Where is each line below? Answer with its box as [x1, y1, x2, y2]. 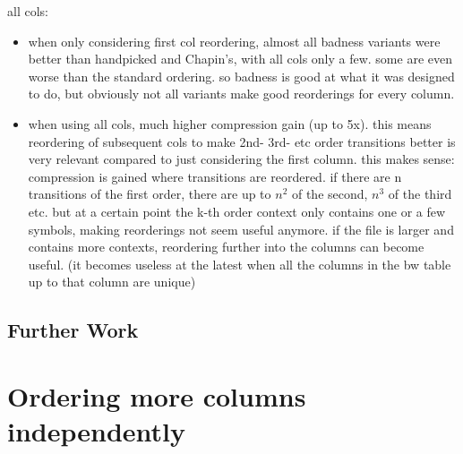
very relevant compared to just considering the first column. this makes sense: [28, 150, 455, 168]
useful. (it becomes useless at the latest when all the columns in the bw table [28, 254, 451, 273]
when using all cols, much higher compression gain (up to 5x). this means [28, 114, 432, 133]
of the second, [291, 184, 368, 203]
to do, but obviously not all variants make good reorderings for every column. [28, 84, 455, 103]
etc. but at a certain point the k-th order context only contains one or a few [28, 201, 446, 220]
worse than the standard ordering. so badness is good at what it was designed [28, 66, 455, 85]
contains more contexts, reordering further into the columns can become [28, 237, 424, 256]
